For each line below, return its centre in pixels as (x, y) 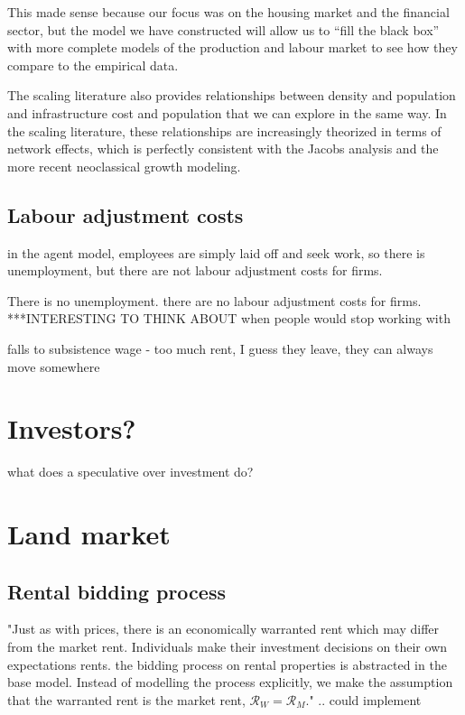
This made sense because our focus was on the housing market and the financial (228, 12)
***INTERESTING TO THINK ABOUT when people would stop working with (229, 318)
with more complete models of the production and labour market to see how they (232, 47)
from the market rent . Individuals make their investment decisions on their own (228, 646)
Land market (89, 534)
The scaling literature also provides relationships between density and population (232, 95)
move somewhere (54, 366)
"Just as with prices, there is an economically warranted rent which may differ (223, 629)
